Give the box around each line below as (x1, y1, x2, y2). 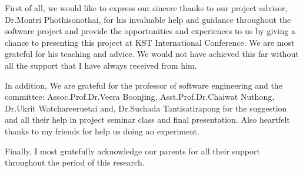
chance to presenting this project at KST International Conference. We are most (5, 36, 295, 48)
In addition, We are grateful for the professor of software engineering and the (5, 79, 282, 91)
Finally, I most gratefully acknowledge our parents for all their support (5, 144, 260, 157)
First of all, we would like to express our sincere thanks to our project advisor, (5, 2, 288, 14)
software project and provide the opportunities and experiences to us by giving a (5, 25, 296, 37)
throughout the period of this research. (5, 156, 145, 168)
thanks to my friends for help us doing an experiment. (5, 124, 199, 137)
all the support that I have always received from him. (5, 59, 197, 71)
